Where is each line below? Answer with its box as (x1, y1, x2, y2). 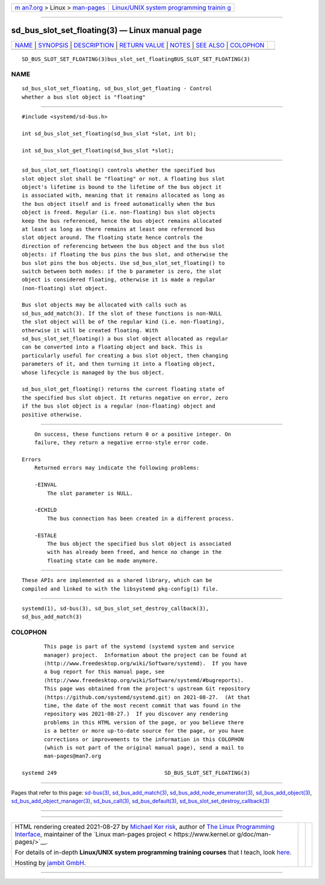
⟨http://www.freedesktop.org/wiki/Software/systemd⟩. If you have (44, 660, 247, 667)
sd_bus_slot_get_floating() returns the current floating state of (22, 386, 225, 393)
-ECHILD (34, 506, 57, 514)
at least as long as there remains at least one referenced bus (22, 226, 216, 232)
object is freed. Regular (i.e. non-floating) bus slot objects (22, 209, 216, 216)
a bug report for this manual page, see (44, 668, 165, 675)
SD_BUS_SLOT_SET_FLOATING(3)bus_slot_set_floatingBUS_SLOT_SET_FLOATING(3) (22, 55, 250, 63)
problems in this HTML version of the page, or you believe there (44, 719, 244, 725)
